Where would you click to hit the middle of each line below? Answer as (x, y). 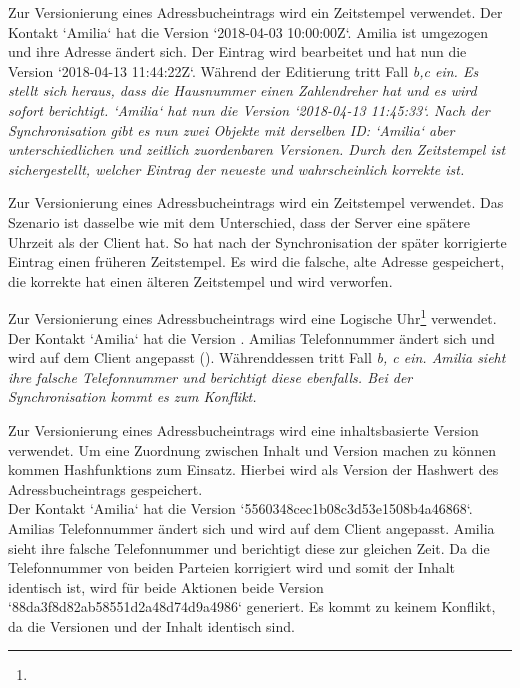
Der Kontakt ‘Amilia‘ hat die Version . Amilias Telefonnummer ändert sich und (251, 337)
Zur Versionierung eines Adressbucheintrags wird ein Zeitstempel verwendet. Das (256, 202)
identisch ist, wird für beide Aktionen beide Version (166, 586)
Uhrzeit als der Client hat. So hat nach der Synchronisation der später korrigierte (257, 241)
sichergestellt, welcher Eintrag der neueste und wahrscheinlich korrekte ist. (236, 168)
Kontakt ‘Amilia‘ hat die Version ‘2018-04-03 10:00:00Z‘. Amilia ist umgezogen (248, 31)
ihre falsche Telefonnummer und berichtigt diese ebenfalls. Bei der (210, 376)
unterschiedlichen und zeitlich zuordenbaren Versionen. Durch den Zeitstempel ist (257, 149)
